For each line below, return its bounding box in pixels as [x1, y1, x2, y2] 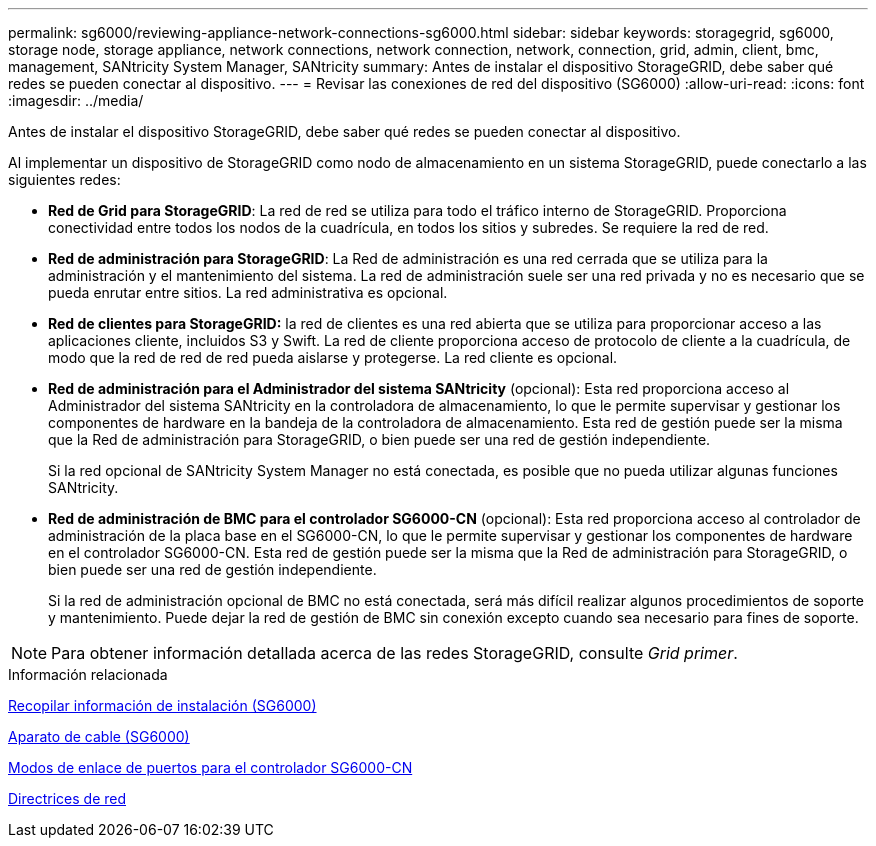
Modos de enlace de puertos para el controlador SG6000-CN [8, 759, 413, 776]
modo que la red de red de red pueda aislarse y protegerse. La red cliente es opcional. [48, 349, 618, 366]
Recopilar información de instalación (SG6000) [8, 697, 317, 714]
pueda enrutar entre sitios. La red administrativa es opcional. [48, 284, 448, 301]
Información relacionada [8, 666, 168, 683]
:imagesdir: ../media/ [8, 92, 144, 109]
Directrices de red [8, 790, 127, 807]
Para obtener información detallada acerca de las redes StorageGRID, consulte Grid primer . [51, 643, 738, 663]
